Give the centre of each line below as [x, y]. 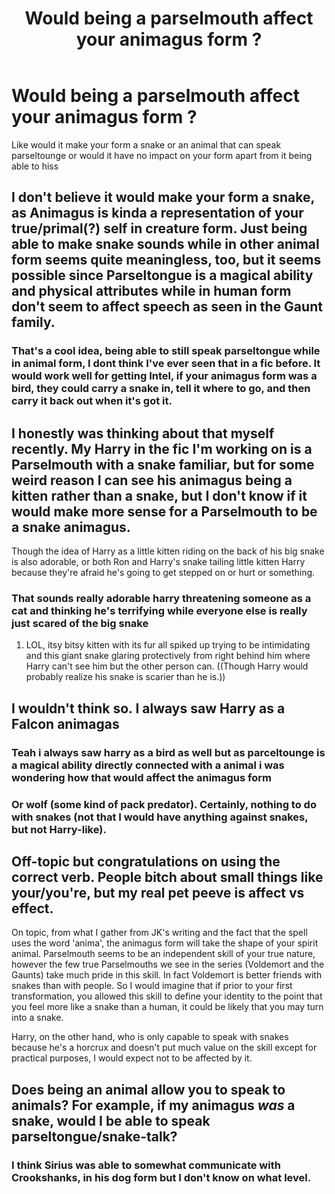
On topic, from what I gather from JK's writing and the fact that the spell [159, 933]
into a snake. [37, 1018]
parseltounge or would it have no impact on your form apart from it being [162, 155]
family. [33, 322]
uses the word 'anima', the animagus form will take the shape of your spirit [165, 943]
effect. [32, 908]
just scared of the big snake [80, 623]
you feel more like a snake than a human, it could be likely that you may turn [167, 1007]
